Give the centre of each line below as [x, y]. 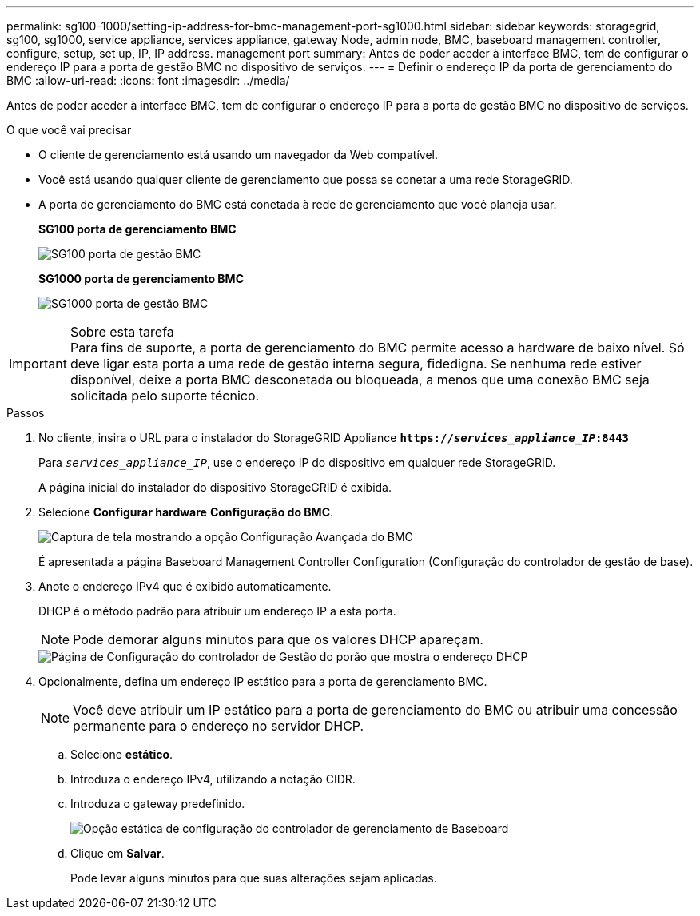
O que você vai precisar [69, 130]
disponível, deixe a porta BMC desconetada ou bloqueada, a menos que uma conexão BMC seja [360, 380]
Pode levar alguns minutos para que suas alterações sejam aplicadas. [254, 878]
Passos [26, 413]
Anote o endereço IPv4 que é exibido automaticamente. [185, 586]
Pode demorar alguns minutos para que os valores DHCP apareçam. [278, 639]
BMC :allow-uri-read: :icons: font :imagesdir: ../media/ [148, 80]
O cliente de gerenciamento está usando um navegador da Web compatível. [239, 155]
